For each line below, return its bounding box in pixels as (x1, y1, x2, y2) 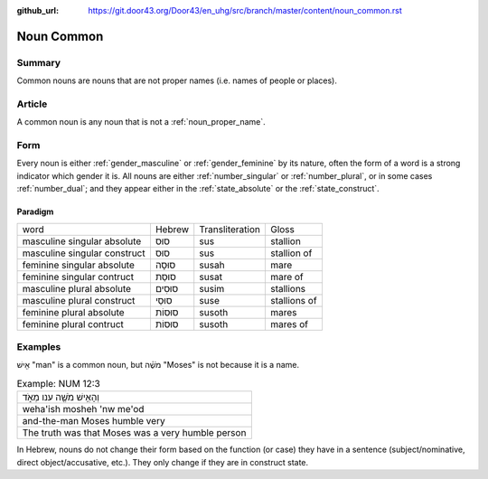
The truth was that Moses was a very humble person (22, 427, 247, 439)
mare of (269, 270, 305, 283)
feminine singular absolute (22, 258, 136, 271)
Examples (16, 340, 61, 352)
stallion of (269, 247, 313, 259)
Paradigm (16, 206, 54, 217)
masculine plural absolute (22, 282, 131, 295)
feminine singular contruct (22, 270, 135, 283)
